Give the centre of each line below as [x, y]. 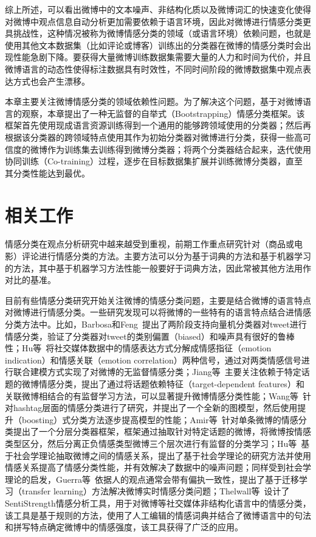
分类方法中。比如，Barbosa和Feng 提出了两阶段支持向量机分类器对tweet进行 [156, 324]
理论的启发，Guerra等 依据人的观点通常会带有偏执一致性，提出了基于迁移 [152, 479]
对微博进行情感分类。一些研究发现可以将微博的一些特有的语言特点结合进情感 [158, 312]
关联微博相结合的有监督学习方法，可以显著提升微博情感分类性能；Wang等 [152, 395]
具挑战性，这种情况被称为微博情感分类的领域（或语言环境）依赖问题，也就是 [158, 33]
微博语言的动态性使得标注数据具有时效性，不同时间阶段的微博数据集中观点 [154, 68]
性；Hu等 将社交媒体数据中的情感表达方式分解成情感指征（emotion [138, 348]
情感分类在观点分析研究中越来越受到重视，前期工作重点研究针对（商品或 [149, 244]
